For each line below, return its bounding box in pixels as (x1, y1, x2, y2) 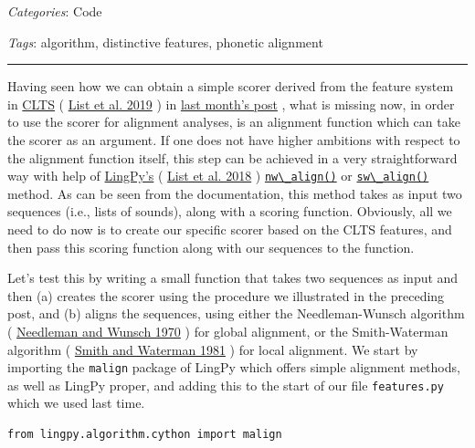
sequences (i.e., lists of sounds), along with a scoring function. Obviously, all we (7, 202, 452, 221)
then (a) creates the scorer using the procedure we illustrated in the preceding (7, 286, 445, 305)
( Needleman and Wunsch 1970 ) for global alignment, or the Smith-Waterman (7, 321, 449, 340)
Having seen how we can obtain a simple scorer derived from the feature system (7, 77, 454, 96)
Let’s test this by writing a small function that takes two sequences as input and (7, 268, 459, 287)
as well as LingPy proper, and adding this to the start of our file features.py (7, 375, 444, 394)
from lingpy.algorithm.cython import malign (7, 428, 282, 442)
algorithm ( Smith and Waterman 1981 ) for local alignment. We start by (7, 339, 418, 359)
